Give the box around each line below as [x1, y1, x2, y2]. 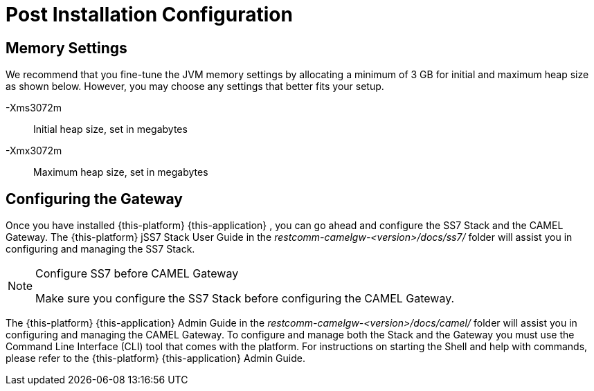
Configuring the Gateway [6, 190, 183, 208]
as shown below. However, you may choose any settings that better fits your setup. [6, 80, 384, 93]
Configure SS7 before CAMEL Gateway [35, 266, 239, 281]
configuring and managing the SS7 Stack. [6, 243, 195, 255]
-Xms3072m [6, 102, 62, 114]
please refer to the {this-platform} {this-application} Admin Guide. [6, 352, 305, 365]
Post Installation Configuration [6, 3, 293, 26]
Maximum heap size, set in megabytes [33, 166, 208, 179]
